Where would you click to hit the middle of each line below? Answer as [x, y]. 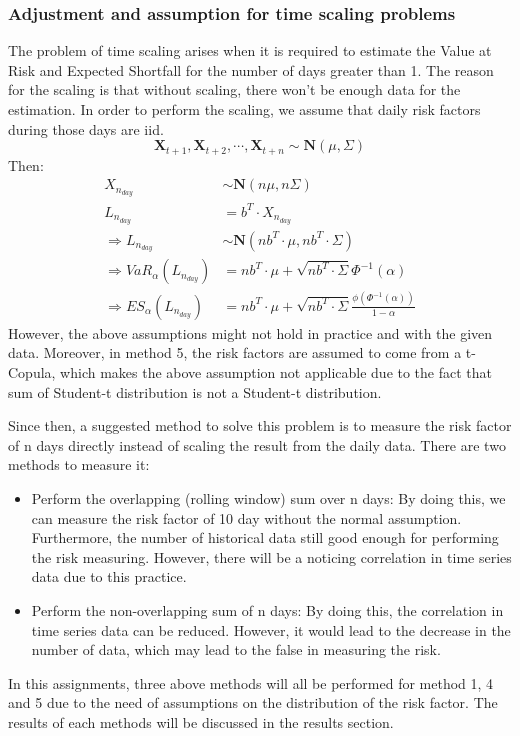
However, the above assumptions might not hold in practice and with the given [250, 332]
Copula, [32, 371]
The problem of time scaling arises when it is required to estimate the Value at [250, 50]
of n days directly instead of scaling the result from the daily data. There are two [257, 444]
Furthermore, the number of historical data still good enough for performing [265, 537]
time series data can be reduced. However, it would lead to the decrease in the [271, 629]
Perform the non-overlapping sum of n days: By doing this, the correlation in [267, 609]
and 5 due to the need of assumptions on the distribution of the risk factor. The [253, 702]
